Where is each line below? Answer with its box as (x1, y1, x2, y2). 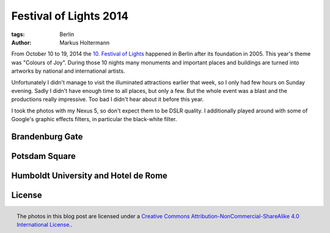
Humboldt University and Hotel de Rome (11, 170, 168, 180)
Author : (11, 39, 32, 46)
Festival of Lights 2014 (11, 9, 129, 23)
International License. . (16, 221, 73, 229)
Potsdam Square (11, 150, 76, 161)
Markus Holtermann (59, 39, 110, 46)
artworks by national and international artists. (11, 67, 125, 75)
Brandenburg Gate (11, 131, 83, 142)
